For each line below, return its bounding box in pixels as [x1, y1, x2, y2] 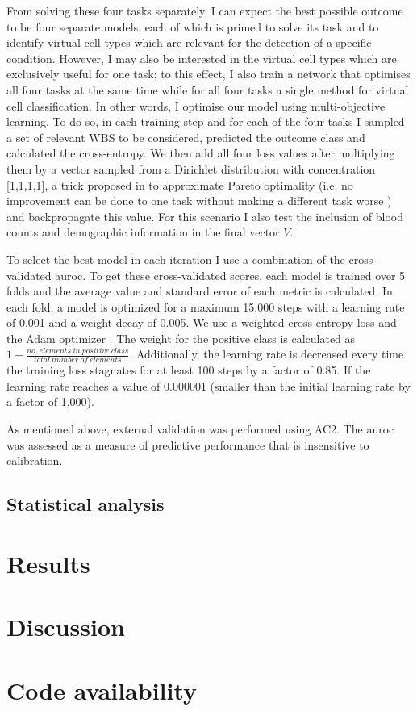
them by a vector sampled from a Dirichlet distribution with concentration [6, 160, 376, 177]
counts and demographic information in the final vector [6, 224, 280, 240]
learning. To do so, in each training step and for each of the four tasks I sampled [6, 113, 405, 130]
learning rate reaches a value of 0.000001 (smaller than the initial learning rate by [6, 377, 411, 394]
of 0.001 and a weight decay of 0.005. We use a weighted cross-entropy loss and [6, 314, 397, 331]
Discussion [6, 610, 125, 643]
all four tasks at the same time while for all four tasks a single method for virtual [6, 81, 409, 98]
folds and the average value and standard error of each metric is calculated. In [6, 282, 393, 299]
